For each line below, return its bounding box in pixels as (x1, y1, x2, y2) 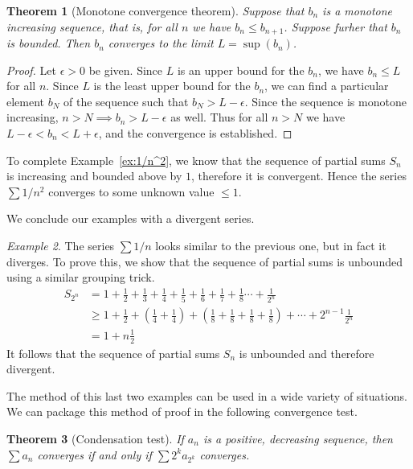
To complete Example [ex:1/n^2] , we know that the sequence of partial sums (6, 151, 386, 168)
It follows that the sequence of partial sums (6, 344, 220, 361)
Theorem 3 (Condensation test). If (6, 430, 184, 446)
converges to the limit (108, 35, 214, 51)
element (6, 93, 45, 109)
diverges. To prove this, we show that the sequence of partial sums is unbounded (6, 253, 403, 269)
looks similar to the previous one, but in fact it (155, 237, 386, 253)
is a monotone (322, 2, 393, 19)
